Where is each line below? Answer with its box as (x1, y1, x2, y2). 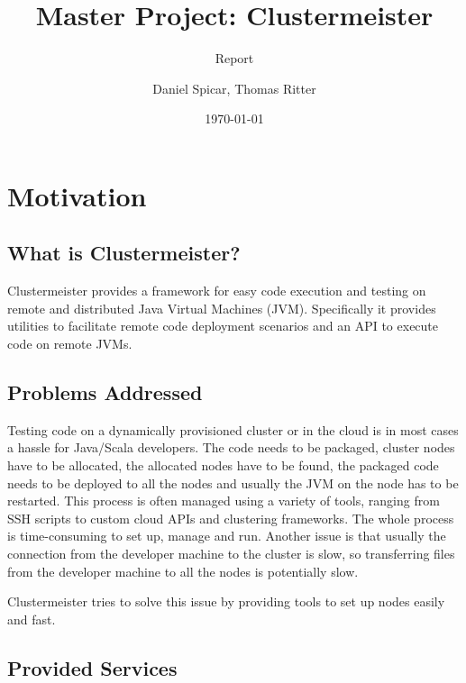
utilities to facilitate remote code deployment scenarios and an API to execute (7, 316, 439, 335)
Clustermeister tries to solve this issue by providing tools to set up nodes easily (7, 592, 445, 611)
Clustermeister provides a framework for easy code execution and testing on (7, 281, 426, 300)
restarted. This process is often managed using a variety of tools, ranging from (7, 491, 440, 510)
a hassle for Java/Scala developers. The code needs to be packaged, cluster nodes (7, 438, 455, 457)
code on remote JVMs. (7, 334, 132, 353)
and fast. (7, 609, 56, 628)
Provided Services (7, 653, 178, 681)
